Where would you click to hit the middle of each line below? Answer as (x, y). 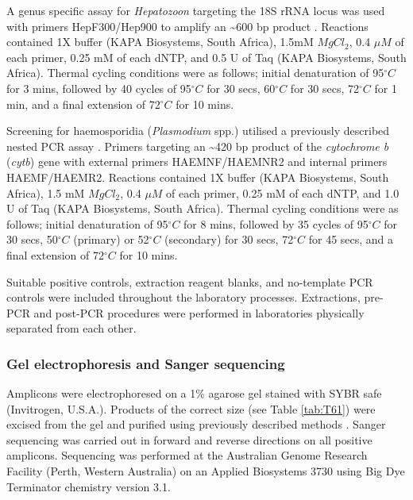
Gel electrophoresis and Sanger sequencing (146, 363)
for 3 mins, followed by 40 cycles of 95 (99, 88)
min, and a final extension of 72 (83, 104)
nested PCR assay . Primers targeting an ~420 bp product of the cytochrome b (198, 146)
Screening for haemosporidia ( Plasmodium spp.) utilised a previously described (198, 131)
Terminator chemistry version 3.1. (89, 486)
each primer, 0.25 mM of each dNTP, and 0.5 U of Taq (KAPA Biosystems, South (206, 57)
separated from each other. (71, 328)
